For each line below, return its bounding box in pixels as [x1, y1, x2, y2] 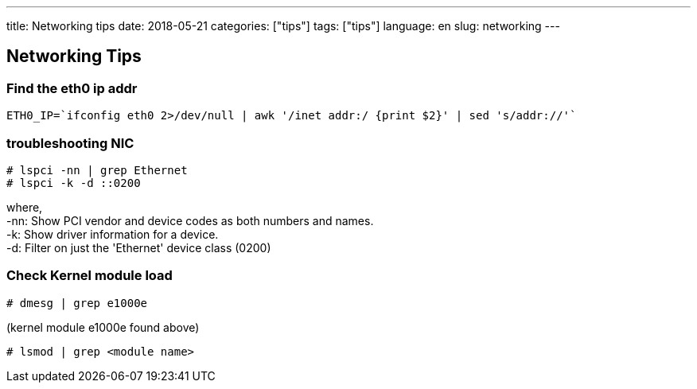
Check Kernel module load [6, 267, 173, 284]
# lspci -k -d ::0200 [6, 176, 141, 189]
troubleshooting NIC [6, 134, 134, 151]
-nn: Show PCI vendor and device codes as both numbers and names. [6, 213, 374, 228]
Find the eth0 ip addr [6, 80, 138, 96]
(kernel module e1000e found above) [6, 320, 200, 334]
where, [6, 200, 43, 214]
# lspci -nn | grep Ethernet [6, 163, 188, 177]
